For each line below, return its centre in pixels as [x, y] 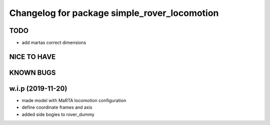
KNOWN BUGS [32, 72]
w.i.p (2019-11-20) [38, 88]
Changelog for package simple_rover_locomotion [114, 13]
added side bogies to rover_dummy [58, 114]
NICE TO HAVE [32, 57]
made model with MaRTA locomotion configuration [74, 100]
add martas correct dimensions [54, 43]
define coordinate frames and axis [57, 108]
